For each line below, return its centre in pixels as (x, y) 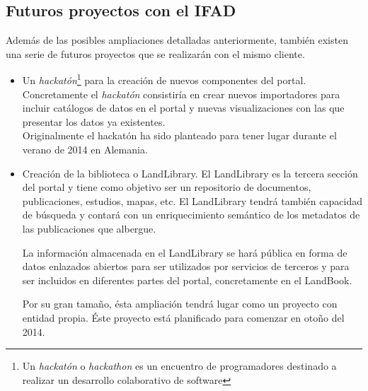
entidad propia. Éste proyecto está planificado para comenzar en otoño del (183, 317)
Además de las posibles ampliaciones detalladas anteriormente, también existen (177, 40)
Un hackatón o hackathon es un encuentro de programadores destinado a (179, 366)
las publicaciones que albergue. (89, 228)
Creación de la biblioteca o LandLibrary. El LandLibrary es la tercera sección (190, 173)
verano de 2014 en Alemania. (85, 150)
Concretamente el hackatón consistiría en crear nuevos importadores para (181, 94)
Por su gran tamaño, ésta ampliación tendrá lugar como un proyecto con (180, 304)
